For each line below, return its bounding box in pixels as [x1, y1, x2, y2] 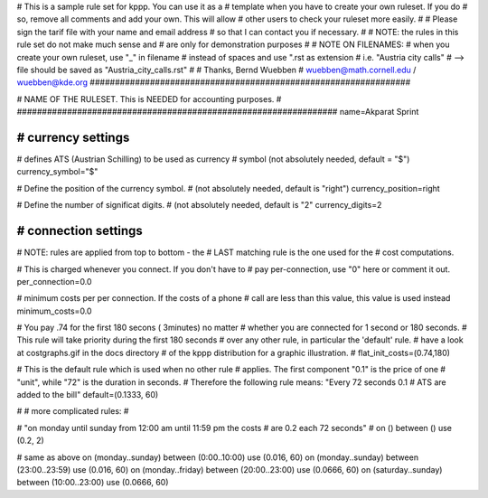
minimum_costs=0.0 [16, 305, 92, 316]
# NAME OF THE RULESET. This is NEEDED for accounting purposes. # [16, 93, 282, 104]
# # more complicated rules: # [16, 406, 129, 417]
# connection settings [16, 223, 144, 239]
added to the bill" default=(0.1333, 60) [16, 390, 159, 400]
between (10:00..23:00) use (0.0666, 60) [16, 477, 169, 488]
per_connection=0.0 [16, 276, 92, 287]
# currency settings [16, 129, 130, 145]
